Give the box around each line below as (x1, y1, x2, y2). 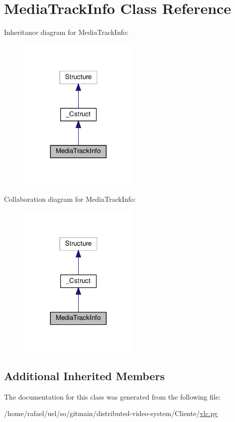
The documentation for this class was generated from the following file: (4, 391, 221, 402)
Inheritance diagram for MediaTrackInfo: (4, 27, 128, 37)
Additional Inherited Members (4, 368, 165, 384)
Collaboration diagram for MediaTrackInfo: (4, 193, 136, 204)
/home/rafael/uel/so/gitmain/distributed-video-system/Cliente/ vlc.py (4, 408, 218, 419)
